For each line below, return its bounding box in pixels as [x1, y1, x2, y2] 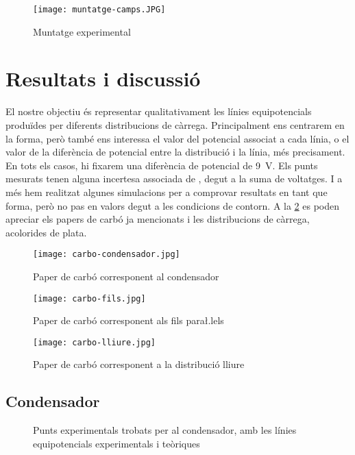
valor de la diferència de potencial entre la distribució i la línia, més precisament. [5, 145, 345, 159]
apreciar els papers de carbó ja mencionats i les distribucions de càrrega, [5, 212, 310, 226]
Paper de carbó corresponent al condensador [33, 269, 219, 283]
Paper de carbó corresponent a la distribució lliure [33, 357, 245, 371]
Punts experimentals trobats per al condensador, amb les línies [33, 423, 297, 437]
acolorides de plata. [5, 225, 87, 239]
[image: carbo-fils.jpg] [33, 293, 146, 304]
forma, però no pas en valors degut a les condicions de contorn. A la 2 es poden [5, 198, 340, 212]
